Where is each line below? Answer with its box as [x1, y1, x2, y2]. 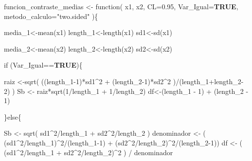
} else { [4, 111, 21, 122]
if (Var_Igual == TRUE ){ [4, 60, 83, 70]
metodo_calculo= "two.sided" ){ [4, 11, 98, 21]
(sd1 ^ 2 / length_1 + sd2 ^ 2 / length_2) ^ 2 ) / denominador [4, 147, 173, 157]
